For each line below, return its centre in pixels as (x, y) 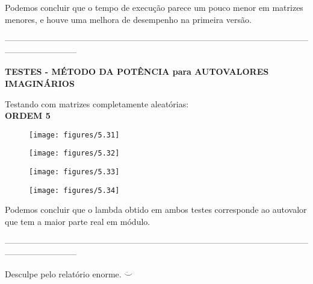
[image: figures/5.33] (74, 172)
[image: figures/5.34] (74, 190)
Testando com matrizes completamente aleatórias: (97, 103)
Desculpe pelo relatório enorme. (63, 273)
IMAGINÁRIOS (40, 83)
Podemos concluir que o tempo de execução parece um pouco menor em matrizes (154, 7)
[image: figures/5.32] (74, 153)
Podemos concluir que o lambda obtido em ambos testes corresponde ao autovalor (156, 210)
